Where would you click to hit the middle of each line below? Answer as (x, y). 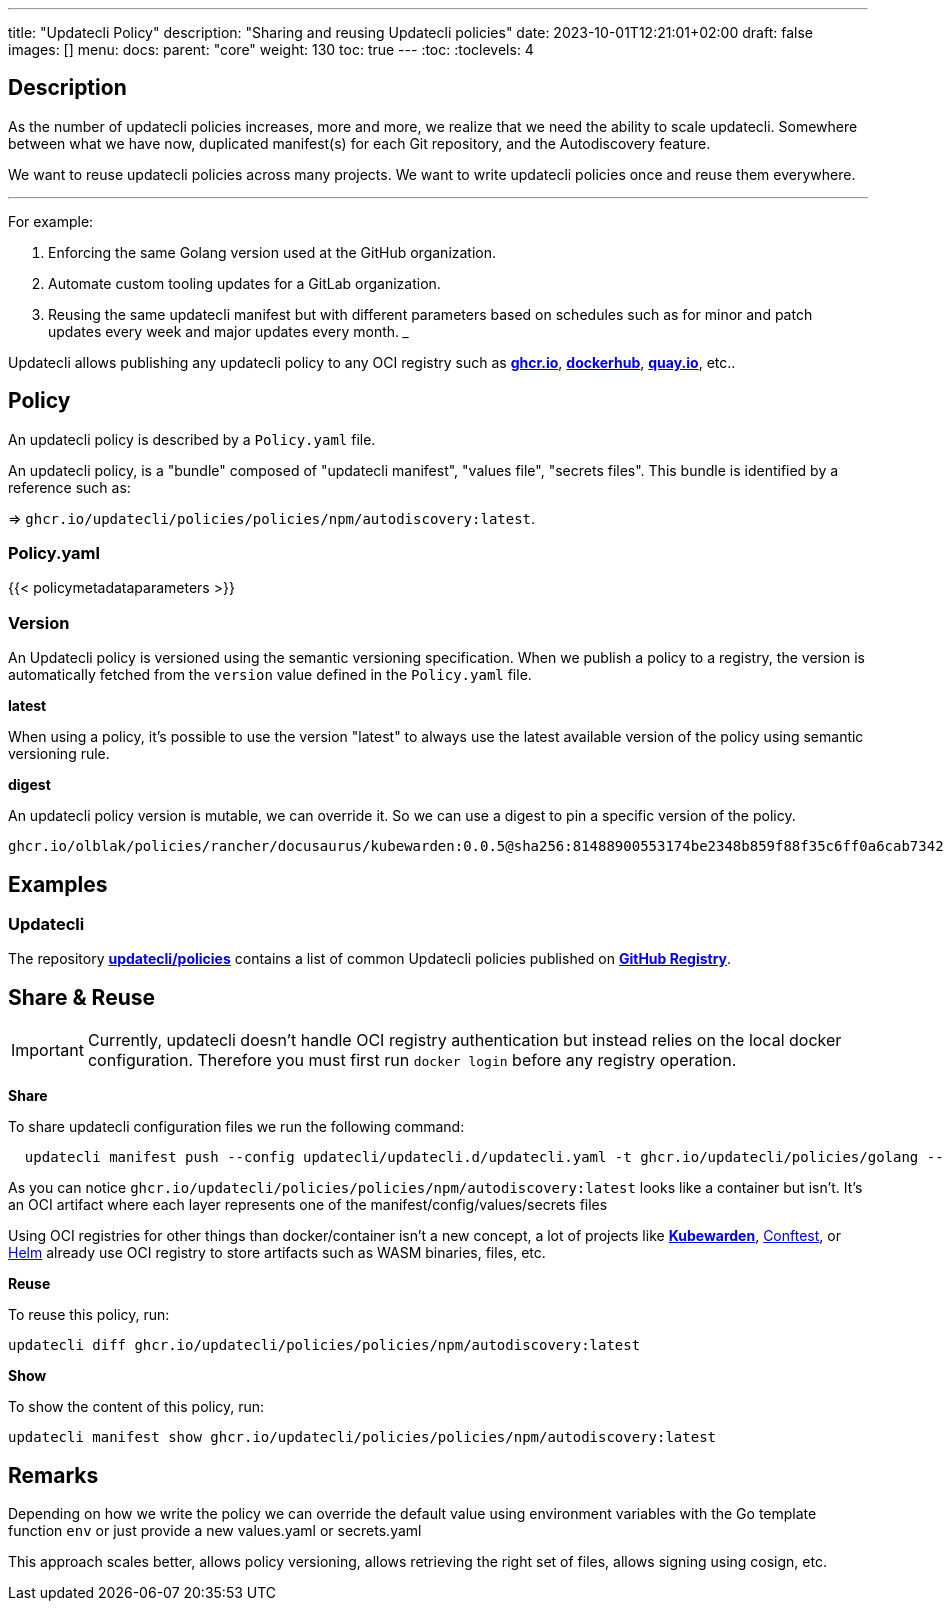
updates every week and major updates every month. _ (229, 331)
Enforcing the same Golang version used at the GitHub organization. (272, 252)
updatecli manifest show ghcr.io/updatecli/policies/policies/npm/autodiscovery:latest (362, 1437)
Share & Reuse (82, 997)
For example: (51, 221)
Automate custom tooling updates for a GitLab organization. (244, 283)
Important (47, 1050)
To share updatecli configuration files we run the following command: (236, 1127)
